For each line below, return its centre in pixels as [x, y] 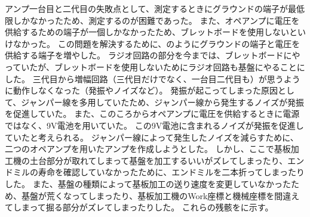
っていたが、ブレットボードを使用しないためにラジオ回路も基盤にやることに [155, 66]
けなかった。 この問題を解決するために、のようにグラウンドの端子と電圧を [153, 43]
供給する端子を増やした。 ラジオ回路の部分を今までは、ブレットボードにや [153, 55]
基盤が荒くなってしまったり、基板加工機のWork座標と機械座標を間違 [156, 195]
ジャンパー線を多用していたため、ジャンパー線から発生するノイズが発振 [163, 102]
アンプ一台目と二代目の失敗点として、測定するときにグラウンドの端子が [146, 8]
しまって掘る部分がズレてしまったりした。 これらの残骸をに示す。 [143, 207]
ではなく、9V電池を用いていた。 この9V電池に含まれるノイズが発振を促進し [154, 125]
